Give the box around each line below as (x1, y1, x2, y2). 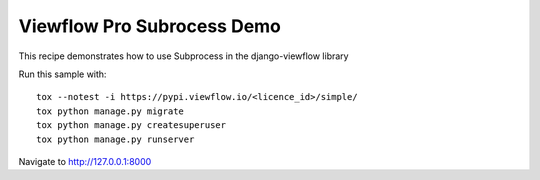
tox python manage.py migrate (36, 105, 185, 117)
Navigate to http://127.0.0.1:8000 (18, 155, 152, 167)
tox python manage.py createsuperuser (36, 120, 227, 131)
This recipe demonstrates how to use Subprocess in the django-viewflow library (18, 50, 349, 62)
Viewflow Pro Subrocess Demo (18, 15, 282, 37)
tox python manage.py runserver (36, 133, 195, 145)
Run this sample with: (18, 68, 107, 80)
